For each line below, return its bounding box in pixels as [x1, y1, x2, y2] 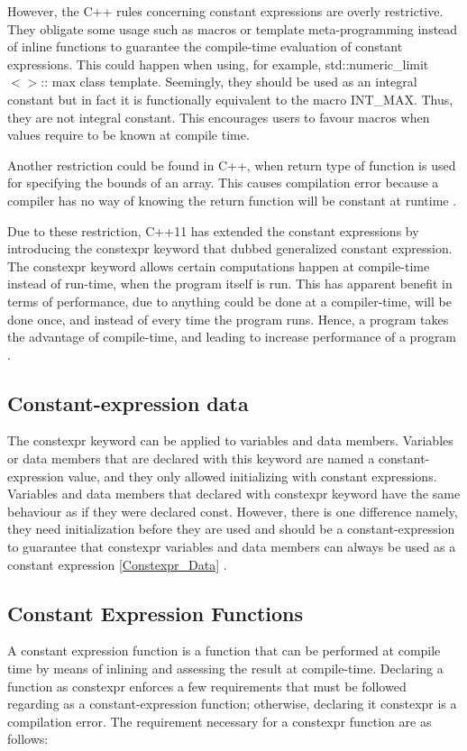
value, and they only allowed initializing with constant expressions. [68, 466, 437, 485]
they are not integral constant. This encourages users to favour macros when [7, 107, 430, 126]
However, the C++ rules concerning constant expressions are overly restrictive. [7, 2, 444, 20]
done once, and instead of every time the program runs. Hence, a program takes [7, 309, 449, 328]
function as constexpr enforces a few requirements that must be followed [7, 676, 407, 695]
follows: [7, 729, 49, 748]
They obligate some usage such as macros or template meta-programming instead [7, 19, 458, 38]
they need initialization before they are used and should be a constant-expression [7, 519, 455, 538]
